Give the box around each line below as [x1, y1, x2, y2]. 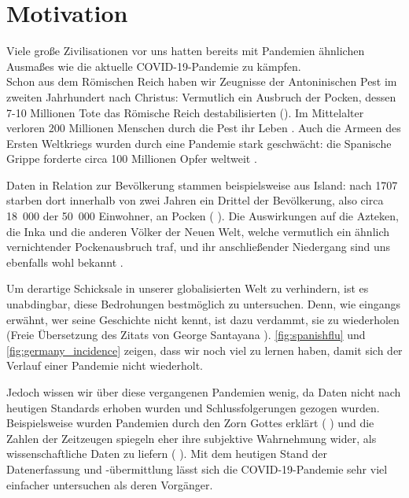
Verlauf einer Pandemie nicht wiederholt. [6, 357, 203, 374]
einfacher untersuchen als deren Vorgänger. [6, 476, 213, 492]
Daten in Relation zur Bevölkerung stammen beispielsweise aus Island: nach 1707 [6, 176, 398, 193]
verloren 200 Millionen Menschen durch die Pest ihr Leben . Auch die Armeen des [6, 120, 401, 136]
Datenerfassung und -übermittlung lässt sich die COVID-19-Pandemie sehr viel [6, 460, 388, 477]
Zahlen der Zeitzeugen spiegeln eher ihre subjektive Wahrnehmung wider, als [6, 430, 377, 446]
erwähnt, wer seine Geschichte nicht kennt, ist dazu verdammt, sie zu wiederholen [6, 311, 400, 327]
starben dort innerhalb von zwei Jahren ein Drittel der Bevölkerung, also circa [6, 192, 384, 208]
